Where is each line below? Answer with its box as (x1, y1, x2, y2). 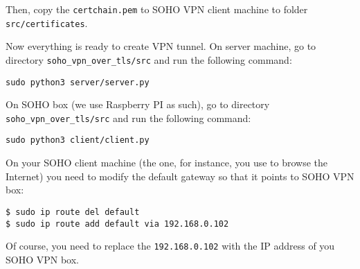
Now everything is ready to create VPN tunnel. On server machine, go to (6, 39, 316, 53)
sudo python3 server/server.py (6, 77, 150, 87)
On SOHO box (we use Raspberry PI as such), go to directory (6, 97, 270, 112)
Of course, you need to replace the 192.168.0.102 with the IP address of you (6, 238, 335, 253)
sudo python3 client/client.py (6, 135, 150, 146)
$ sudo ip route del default (6, 207, 140, 217)
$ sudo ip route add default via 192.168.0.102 (6, 218, 229, 229)
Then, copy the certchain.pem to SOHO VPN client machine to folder (6, 2, 308, 16)
